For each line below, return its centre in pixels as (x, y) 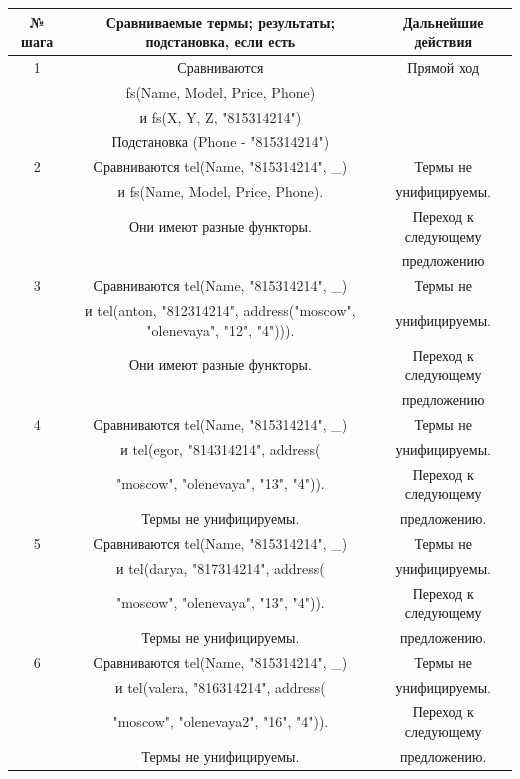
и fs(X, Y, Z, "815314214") (220, 116)
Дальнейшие (443, 21)
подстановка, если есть (220, 41)
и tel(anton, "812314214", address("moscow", (220, 310)
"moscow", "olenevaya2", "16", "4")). (220, 721)
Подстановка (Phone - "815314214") (220, 141)
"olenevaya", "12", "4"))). (220, 329)
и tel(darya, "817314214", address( (220, 567)
